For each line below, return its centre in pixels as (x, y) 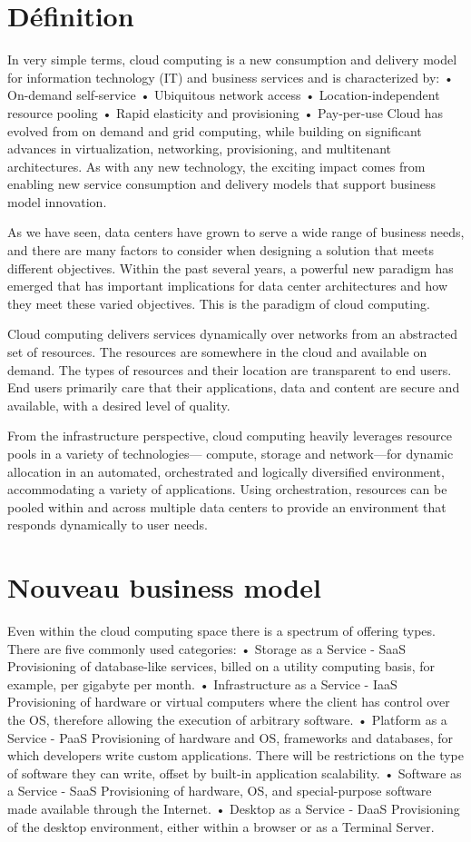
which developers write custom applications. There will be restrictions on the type (236, 755)
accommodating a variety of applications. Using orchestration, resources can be (227, 489)
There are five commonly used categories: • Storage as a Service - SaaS (207, 648)
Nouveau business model (164, 587)
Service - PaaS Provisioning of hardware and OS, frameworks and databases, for (231, 737)
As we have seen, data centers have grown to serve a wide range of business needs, (236, 232)
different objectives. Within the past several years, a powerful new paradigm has (231, 267)
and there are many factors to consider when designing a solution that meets (221, 250)
